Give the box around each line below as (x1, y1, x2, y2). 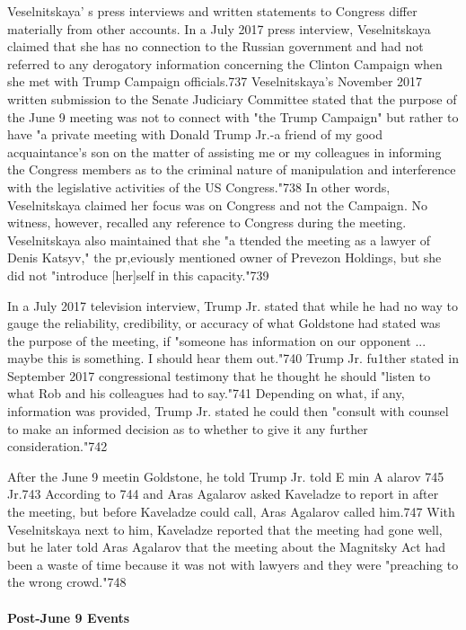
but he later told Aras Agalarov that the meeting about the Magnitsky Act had (7, 537, 445, 556)
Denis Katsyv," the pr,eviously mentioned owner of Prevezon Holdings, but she (7, 248, 442, 267)
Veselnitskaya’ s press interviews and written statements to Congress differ (7, 2, 418, 20)
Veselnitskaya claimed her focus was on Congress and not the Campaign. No (7, 195, 427, 214)
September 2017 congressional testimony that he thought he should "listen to (7, 366, 431, 385)
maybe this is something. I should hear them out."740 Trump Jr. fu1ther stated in (7, 349, 459, 368)
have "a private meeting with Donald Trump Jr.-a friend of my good (7, 125, 383, 144)
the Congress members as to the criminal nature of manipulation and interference (7, 160, 456, 179)
